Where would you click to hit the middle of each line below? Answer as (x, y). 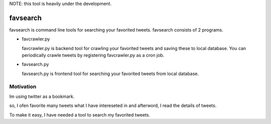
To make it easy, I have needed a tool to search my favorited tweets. (80, 114)
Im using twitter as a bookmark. (42, 96)
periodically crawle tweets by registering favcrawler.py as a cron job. (93, 55)
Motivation (23, 86)
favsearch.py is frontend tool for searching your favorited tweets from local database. (110, 73)
